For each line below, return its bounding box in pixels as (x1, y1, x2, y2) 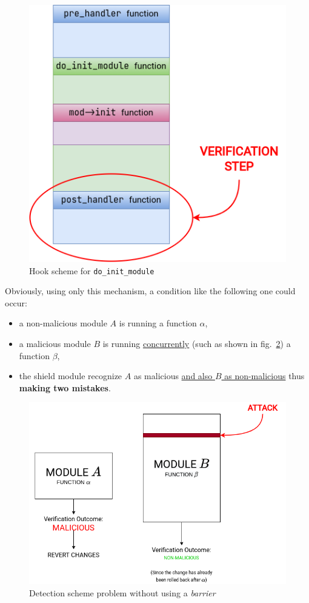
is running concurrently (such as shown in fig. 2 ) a (102, 337, 291, 350)
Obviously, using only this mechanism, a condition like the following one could (5, 285, 296, 297)
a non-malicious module (19, 317, 107, 329)
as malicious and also (133, 369, 213, 382)
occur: (5, 296, 27, 309)
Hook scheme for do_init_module (29, 264, 154, 277)
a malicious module (19, 337, 91, 350)
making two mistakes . (19, 381, 111, 394)
